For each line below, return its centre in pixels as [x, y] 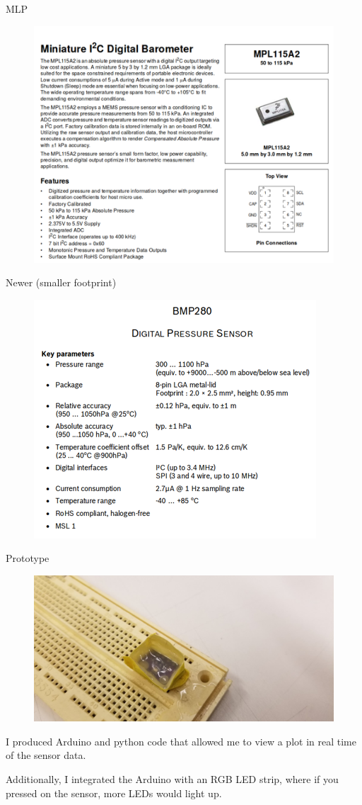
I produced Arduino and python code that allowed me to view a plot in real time [181, 741]
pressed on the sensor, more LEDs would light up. [114, 793]
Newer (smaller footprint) [61, 282]
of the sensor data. [46, 755]
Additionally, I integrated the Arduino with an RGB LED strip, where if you [172, 779]
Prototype [28, 558]
